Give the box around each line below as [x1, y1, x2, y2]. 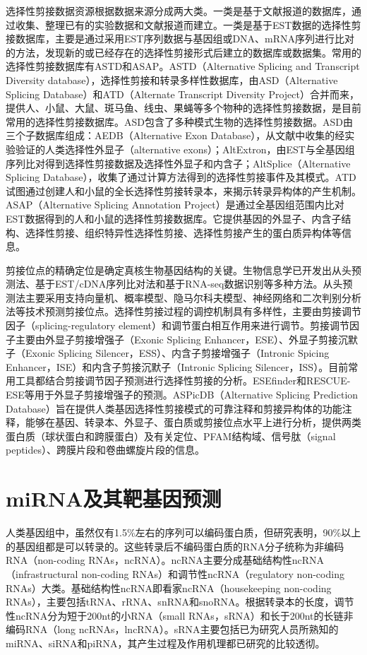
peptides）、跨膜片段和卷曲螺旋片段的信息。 [6, 442, 205, 457]
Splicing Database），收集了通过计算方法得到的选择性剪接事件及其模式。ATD [6, 170, 356, 184]
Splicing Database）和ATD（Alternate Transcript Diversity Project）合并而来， [6, 86, 359, 101]
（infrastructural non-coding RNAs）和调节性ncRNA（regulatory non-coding [6, 566, 344, 581]
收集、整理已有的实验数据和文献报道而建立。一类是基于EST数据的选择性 [15, 17, 351, 32]
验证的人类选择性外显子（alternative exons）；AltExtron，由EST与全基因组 [15, 141, 355, 156]
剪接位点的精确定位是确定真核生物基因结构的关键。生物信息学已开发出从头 [6, 262, 351, 277]
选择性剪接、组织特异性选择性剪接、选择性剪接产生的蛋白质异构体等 [25, 225, 342, 240]
